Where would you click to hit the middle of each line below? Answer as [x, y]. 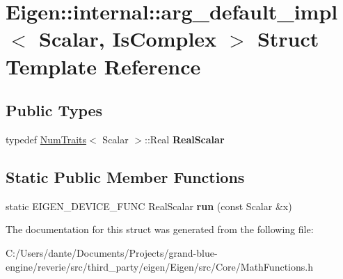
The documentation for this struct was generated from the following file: [160, 229]
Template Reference [103, 66]
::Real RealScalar [185, 139]
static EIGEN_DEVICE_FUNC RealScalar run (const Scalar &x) [149, 206]
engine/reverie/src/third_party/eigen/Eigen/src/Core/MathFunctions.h [159, 266]
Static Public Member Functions [125, 176]
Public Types [54, 110]
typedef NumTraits [46, 139]
